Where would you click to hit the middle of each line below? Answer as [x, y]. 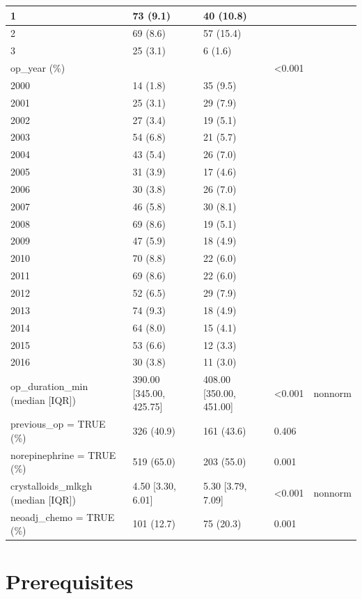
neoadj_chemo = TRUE [63, 516]
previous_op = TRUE [58, 424]
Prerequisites [70, 581]
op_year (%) [38, 68]
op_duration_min [49, 386]
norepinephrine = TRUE [63, 454]
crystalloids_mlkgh [52, 486]
